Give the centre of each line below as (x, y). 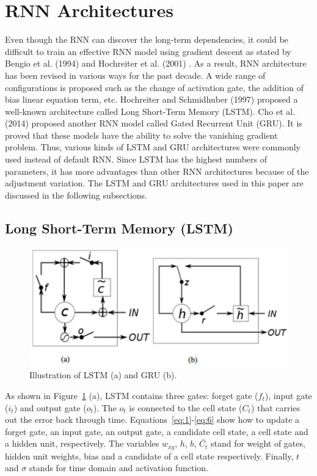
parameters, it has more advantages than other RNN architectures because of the (157, 171)
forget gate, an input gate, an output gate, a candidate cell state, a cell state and (157, 431)
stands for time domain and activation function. (118, 468)
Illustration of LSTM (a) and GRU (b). (103, 375)
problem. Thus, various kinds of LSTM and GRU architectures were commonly (153, 147)
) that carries (275, 407)
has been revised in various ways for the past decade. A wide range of (135, 75)
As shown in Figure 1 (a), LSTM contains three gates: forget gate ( (132, 395)
